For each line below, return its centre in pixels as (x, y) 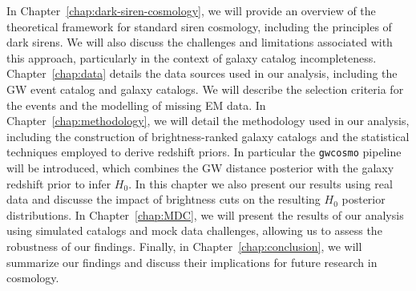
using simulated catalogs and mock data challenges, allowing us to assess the (194, 230)
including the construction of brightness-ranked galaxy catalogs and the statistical (208, 136)
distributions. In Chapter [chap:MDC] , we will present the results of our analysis (205, 214)
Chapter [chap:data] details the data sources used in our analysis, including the (202, 73)
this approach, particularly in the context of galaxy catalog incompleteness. (192, 57)
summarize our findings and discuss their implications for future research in (192, 262)
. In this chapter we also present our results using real (261, 183)
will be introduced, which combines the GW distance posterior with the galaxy (200, 168)
